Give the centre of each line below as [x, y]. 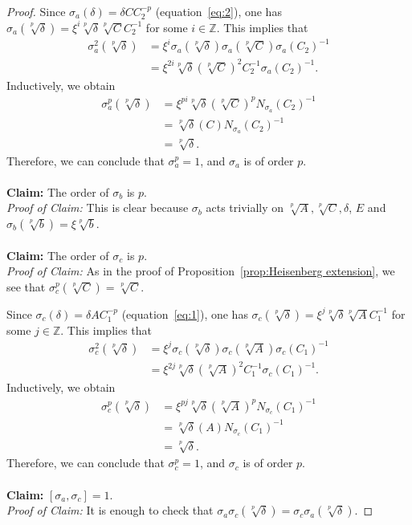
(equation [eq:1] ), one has [185, 313]
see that [26, 286]
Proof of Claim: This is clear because [98, 208]
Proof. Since [36, 11]
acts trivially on [245, 208]
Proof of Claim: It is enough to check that [110, 510]
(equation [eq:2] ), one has [218, 11]
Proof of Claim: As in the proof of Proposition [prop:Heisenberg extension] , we [201, 271]
